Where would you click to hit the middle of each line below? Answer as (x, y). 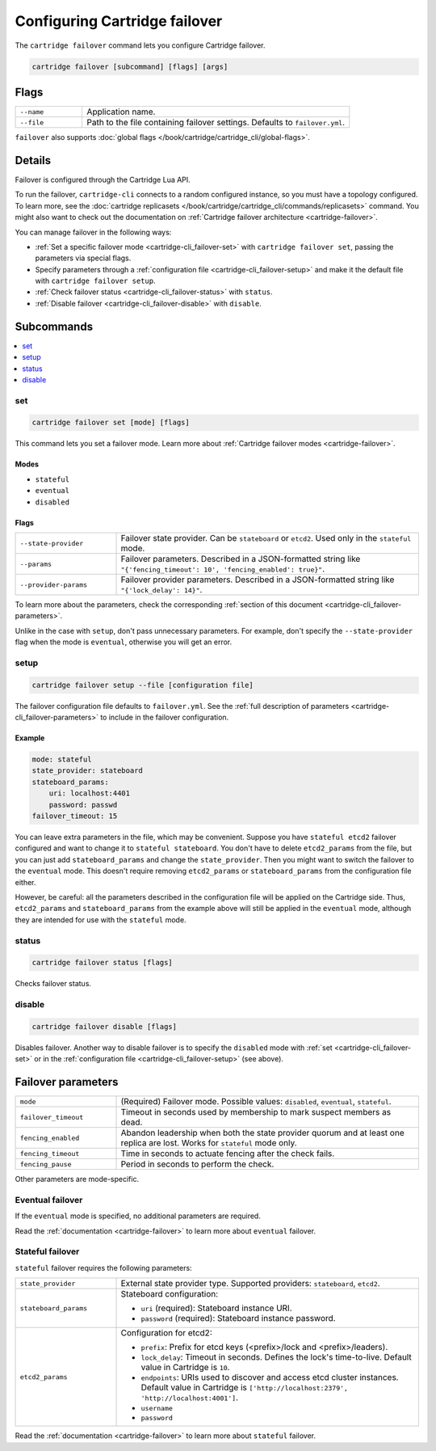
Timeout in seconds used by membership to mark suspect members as (256, 1112)
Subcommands (54, 326)
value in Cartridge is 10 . (185, 1368)
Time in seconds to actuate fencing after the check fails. (228, 1154)
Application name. (121, 112)
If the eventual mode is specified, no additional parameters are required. (138, 1216)
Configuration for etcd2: (167, 1333)
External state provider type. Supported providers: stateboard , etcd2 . (250, 1284)
